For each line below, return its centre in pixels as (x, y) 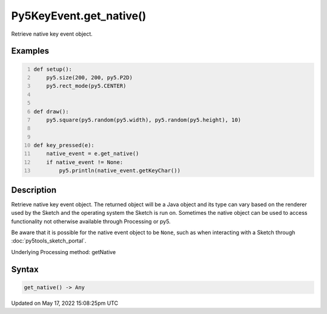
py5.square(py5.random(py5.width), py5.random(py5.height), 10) (144, 120)
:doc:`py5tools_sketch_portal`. (49, 241)
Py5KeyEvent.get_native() (79, 16)
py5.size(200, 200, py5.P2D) (90, 77)
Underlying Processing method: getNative (64, 252)
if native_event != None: (85, 162)
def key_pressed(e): (64, 146)
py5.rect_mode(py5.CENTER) (86, 86)
